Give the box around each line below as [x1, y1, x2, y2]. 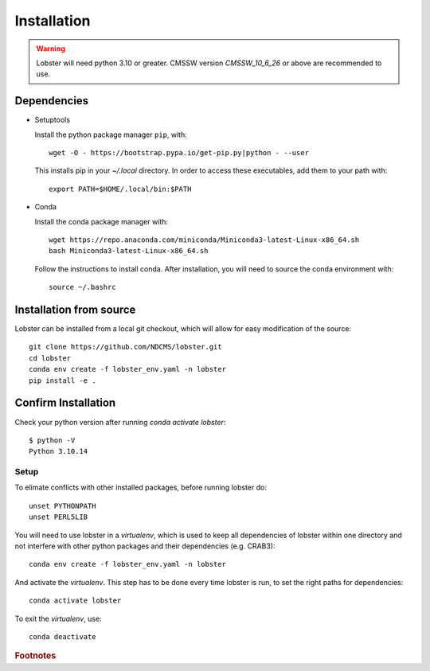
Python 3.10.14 [29, 447, 88, 456]
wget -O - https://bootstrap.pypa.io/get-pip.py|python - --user [49, 148, 310, 158]
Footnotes [14, 650, 57, 661]
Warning [36, 44, 65, 53]
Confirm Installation [14, 396, 116, 410]
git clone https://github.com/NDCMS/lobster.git [29, 342, 222, 352]
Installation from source [14, 302, 136, 316]
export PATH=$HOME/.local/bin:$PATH [49, 184, 192, 193]
